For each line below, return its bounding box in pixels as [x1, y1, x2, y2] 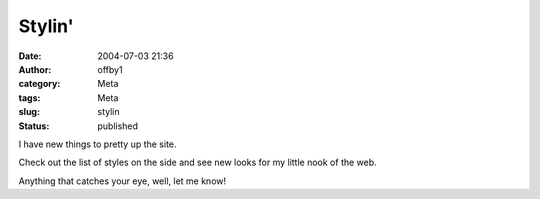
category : [18, 78, 61, 90]
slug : [18, 106, 40, 118]
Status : [18, 120, 50, 132]
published [97, 120, 139, 132]
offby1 [97, 63, 124, 75]
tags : [18, 91, 41, 104]
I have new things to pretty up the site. [18, 138, 177, 150]
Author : [18, 63, 52, 75]
